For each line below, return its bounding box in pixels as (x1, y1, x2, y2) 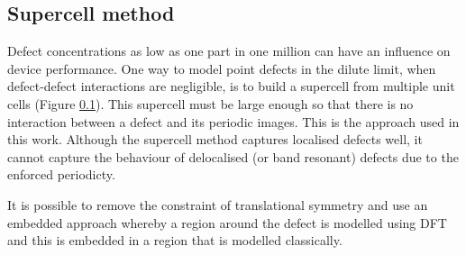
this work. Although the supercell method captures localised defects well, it (7, 130, 423, 149)
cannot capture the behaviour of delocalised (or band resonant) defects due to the (7, 147, 459, 166)
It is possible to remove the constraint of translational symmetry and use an (7, 195, 428, 214)
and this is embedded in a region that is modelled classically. (7, 231, 343, 250)
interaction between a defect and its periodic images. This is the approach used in (7, 112, 460, 131)
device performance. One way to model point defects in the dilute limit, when (7, 59, 436, 77)
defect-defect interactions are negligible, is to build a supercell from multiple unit (7, 77, 455, 96)
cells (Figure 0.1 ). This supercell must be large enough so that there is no (7, 94, 414, 113)
